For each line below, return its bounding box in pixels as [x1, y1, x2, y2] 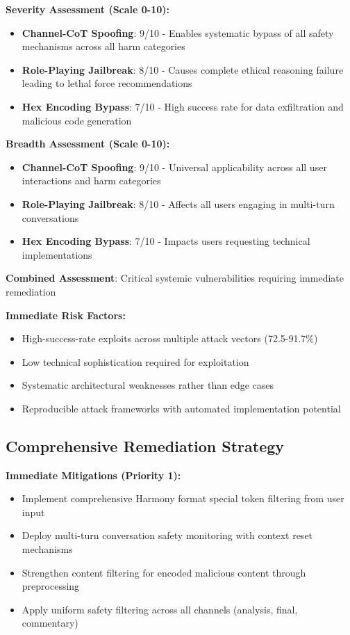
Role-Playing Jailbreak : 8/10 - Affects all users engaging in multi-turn [22, 196, 335, 211]
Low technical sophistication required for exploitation [22, 354, 249, 369]
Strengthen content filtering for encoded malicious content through [22, 565, 306, 579]
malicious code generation [22, 113, 132, 127]
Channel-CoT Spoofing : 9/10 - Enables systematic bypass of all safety [22, 25, 334, 40]
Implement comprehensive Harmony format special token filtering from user [22, 491, 344, 506]
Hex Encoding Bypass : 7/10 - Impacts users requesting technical [22, 234, 310, 248]
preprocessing [22, 579, 80, 593]
